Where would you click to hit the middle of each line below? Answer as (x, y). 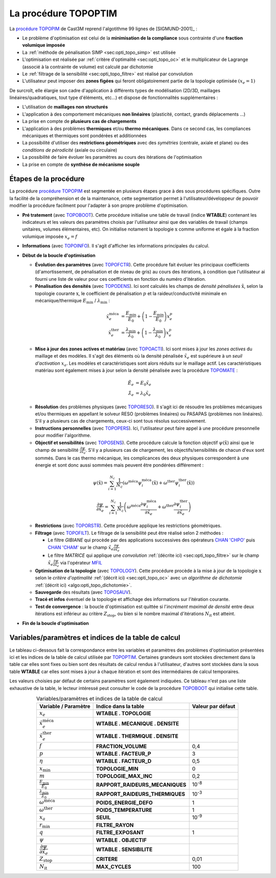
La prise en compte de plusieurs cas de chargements (79, 121)
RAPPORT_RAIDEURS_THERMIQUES (141, 794)
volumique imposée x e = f (50, 237)
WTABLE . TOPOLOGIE (123, 714)
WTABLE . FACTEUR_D (124, 761)
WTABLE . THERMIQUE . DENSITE (137, 736)
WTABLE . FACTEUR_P (123, 754)
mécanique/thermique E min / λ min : (72, 301)
